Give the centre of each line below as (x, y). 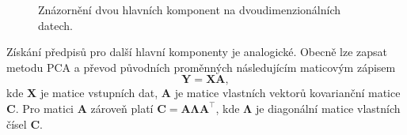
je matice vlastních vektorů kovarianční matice (287, 93)
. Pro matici (44, 108)
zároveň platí (122, 108)
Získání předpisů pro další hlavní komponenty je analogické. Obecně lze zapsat (197, 52)
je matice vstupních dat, (99, 93)
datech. (55, 25)
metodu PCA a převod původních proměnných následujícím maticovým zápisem (201, 67)
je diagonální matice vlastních (328, 108)
